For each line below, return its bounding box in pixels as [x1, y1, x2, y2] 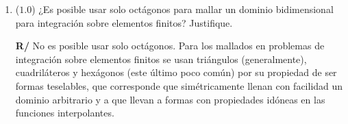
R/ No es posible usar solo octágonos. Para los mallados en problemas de [15, 38, 325, 53]
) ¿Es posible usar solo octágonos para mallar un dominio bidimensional [32, 2, 334, 16]
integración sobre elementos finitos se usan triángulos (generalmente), [15, 51, 307, 66]
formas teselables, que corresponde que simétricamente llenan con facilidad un [15, 78, 343, 92]
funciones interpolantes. [15, 106, 114, 120]
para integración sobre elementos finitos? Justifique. [15, 15, 233, 29]
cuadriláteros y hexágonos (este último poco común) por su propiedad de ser [15, 65, 337, 79]
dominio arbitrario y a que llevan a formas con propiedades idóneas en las [15, 92, 325, 106]
